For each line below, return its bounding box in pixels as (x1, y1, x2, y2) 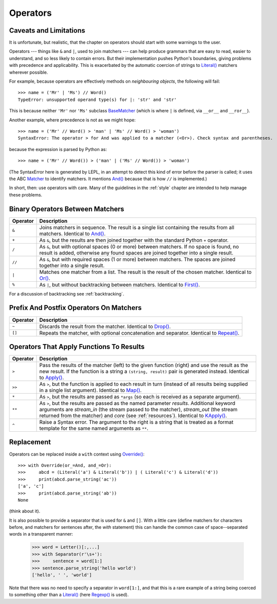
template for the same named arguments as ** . (39, 425, 149, 432)
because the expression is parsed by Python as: (9, 146, 107, 152)
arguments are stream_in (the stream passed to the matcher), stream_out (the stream (39, 406, 238, 413)
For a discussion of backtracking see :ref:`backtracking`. (9, 291, 124, 297)
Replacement (9, 438, 51, 447)
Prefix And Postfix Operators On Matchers (9, 303, 142, 312)
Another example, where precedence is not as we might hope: (9, 117, 136, 123)
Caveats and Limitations (9, 26, 85, 35)
